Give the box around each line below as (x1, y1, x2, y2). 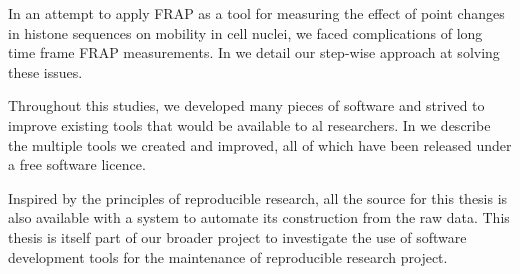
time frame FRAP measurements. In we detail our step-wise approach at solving (8, 42, 500, 63)
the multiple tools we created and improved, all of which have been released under (8, 134, 512, 155)
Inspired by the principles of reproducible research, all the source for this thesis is (8, 187, 508, 208)
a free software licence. (8, 154, 146, 175)
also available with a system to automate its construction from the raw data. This (8, 207, 510, 228)
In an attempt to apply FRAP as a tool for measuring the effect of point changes (8, 3, 505, 23)
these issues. (8, 61, 83, 82)
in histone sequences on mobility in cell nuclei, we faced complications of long (8, 22, 483, 43)
